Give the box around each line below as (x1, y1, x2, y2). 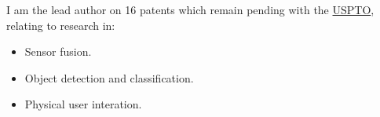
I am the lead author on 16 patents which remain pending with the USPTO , (6, 2, 375, 17)
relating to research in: (6, 16, 115, 33)
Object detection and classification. (24, 69, 194, 86)
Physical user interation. (24, 96, 142, 112)
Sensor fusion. (24, 43, 92, 60)
